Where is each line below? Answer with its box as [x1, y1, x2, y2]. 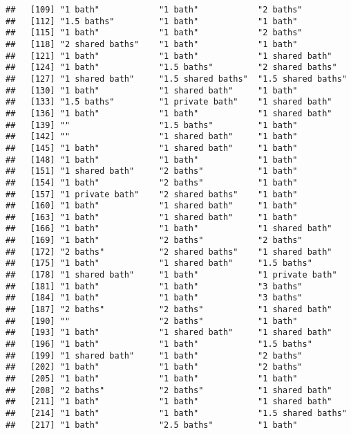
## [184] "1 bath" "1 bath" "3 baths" [6, 293, 303, 303]
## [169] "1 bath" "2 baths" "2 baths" [6, 235, 303, 246]
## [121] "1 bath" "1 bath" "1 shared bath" [6, 51, 332, 61]
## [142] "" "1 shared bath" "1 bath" [6, 132, 298, 142]
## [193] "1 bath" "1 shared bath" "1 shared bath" [6, 327, 332, 338]
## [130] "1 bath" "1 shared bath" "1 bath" [6, 85, 298, 96]
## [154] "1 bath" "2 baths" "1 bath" [6, 177, 298, 188]
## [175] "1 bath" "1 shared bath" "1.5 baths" [6, 258, 312, 269]
